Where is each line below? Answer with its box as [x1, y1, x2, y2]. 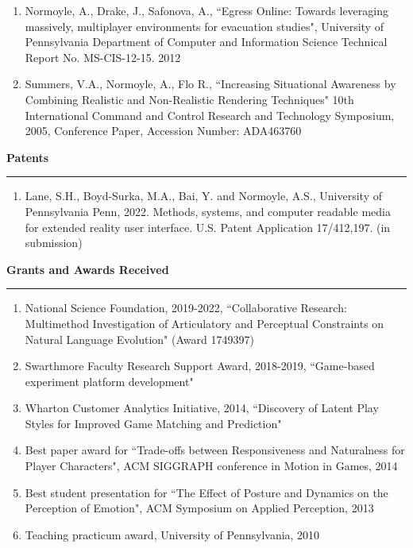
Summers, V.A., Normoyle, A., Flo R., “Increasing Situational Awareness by [25, 75, 396, 92]
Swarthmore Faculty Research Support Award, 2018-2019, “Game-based [25, 357, 375, 374]
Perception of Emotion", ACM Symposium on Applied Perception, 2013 [25, 500, 374, 516]
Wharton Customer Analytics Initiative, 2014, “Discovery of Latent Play [25, 399, 379, 416]
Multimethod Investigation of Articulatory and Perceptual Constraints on [25, 315, 384, 331]
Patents [6, 149, 49, 165]
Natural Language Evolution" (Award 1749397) [25, 330, 254, 347]
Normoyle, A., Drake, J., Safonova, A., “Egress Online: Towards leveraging [25, 2, 388, 18]
